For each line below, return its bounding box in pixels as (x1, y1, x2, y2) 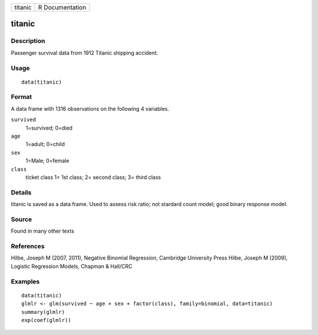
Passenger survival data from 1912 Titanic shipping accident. (11, 49, 158, 56)
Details (11, 188, 32, 197)
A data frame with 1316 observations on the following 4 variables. (11, 105, 170, 112)
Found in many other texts (11, 227, 75, 235)
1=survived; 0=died (25, 124, 73, 131)
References (11, 242, 45, 250)
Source (11, 215, 32, 223)
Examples (11, 277, 40, 286)
